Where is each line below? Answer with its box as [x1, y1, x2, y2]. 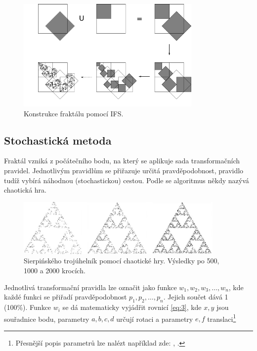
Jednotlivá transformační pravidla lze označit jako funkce [4, 282, 177, 292]
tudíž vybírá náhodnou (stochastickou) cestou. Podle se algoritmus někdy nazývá [4, 175, 249, 185]
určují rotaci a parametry [116, 313, 193, 324]
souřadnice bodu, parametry [4, 313, 89, 324]
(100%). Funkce [4, 302, 51, 312]
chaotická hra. [4, 185, 46, 195]
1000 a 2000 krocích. [24, 265, 86, 276]
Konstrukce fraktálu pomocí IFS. [24, 108, 124, 118]
